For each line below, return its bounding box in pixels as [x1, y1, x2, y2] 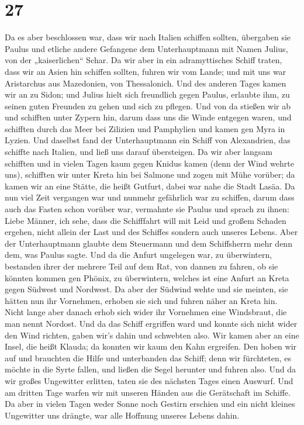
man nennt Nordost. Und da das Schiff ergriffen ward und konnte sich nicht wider [5, 317, 298, 329]
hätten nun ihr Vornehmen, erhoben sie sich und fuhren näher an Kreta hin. [5, 294, 278, 306]
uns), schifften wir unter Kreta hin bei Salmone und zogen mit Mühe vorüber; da [5, 168, 295, 181]
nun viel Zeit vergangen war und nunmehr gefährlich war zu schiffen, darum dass [5, 191, 295, 203]
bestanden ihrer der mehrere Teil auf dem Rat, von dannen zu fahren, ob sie [5, 260, 278, 272]
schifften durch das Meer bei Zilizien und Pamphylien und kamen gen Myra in [5, 122, 285, 134]
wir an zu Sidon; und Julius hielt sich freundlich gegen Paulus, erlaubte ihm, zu [5, 88, 290, 101]
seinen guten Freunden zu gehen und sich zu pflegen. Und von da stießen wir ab [5, 99, 291, 112]
